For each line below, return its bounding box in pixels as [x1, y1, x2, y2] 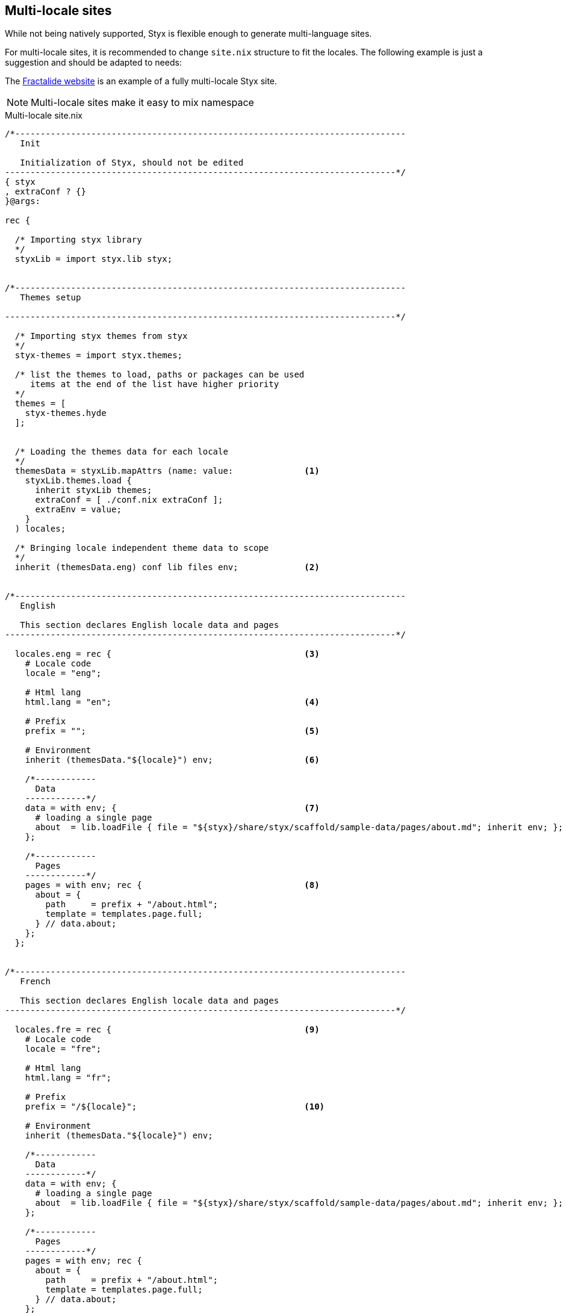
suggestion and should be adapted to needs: [5, 57, 182, 68]
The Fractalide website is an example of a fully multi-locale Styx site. [5, 76, 278, 87]
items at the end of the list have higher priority [30, 379, 279, 390]
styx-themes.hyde [25, 408, 107, 418]
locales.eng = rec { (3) [14, 649, 320, 659]
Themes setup [20, 293, 81, 303]
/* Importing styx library [14, 235, 142, 245]
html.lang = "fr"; [25, 1073, 112, 1083]
